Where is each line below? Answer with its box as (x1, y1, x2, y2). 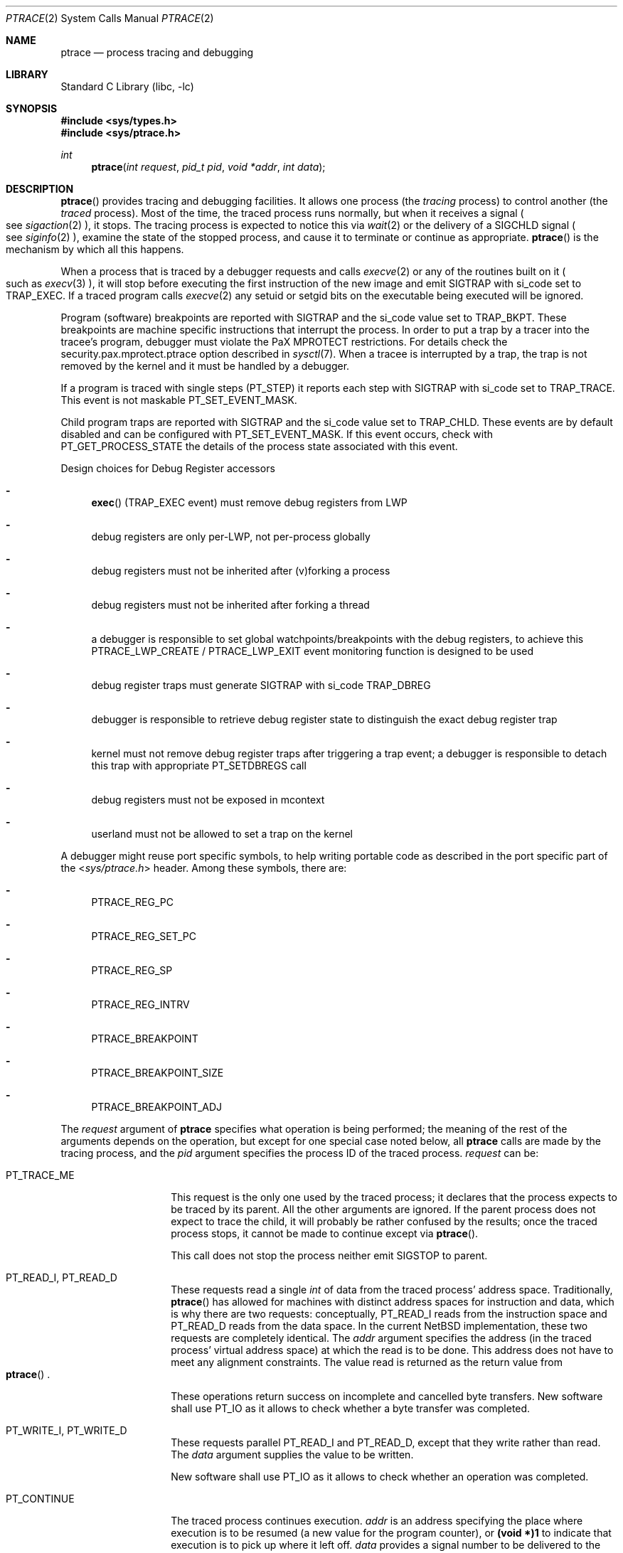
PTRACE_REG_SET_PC (91, 930, 196, 942)
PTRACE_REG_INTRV (91, 998, 190, 1010)
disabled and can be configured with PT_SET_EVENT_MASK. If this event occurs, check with (60, 428, 494, 440)
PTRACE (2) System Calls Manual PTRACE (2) (6, 12, 214, 24)
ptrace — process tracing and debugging (60, 46, 254, 58)
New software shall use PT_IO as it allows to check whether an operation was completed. (171, 1471, 589, 1483)
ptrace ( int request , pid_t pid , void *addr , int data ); (91, 161, 326, 173)
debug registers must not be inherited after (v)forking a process (91, 565, 390, 577)
